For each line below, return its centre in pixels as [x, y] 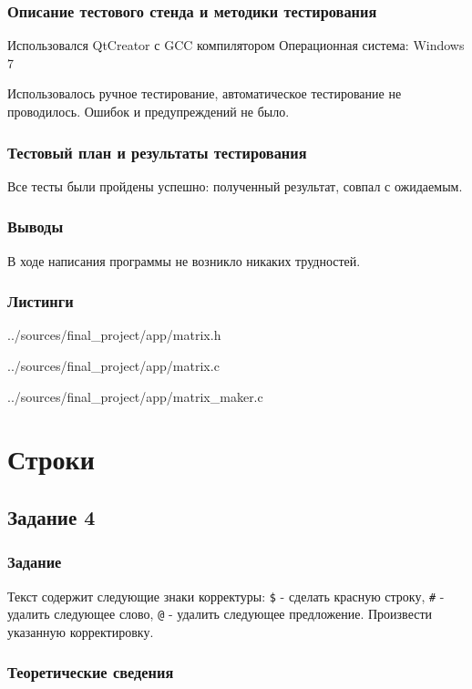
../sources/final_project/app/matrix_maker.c [135, 396]
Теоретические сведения [91, 672]
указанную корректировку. [81, 631]
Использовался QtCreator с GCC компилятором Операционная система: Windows [236, 45]
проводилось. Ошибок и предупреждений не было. [149, 111]
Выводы [36, 226]
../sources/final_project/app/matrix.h [114, 335]
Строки [51, 459]
